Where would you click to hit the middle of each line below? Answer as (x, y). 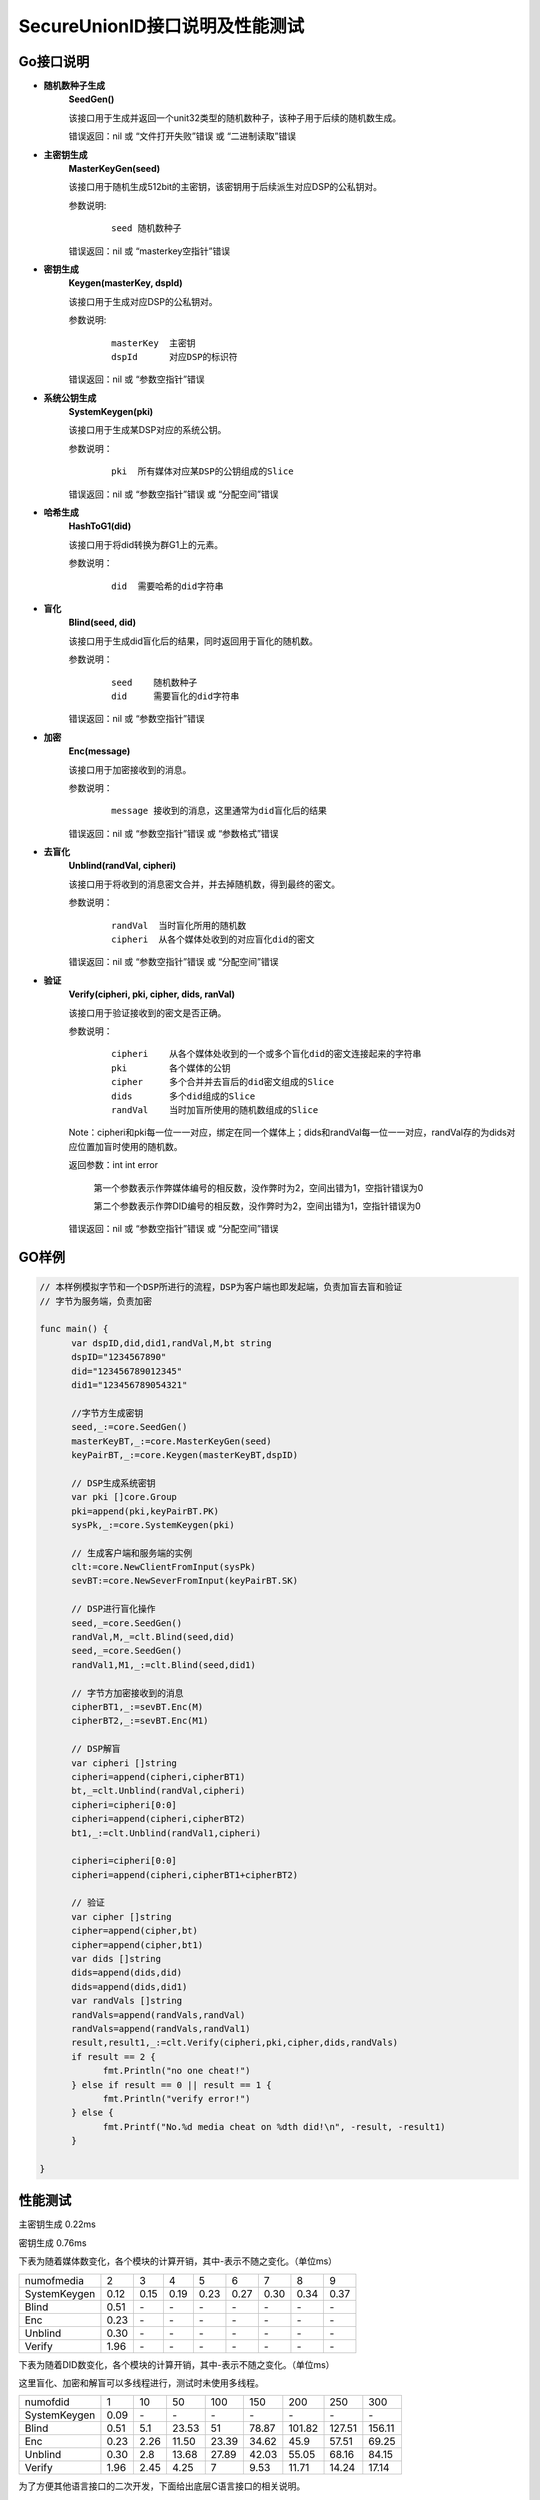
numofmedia (54, 2280)
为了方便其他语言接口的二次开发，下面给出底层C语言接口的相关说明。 (162, 2486)
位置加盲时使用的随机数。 (129, 1146)
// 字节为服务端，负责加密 (95, 1301)
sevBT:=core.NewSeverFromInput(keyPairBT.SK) (185, 1581)
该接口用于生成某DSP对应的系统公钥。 (147, 430)
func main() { (74, 1329)
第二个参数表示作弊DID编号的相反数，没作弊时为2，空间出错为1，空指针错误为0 (257, 1206)
